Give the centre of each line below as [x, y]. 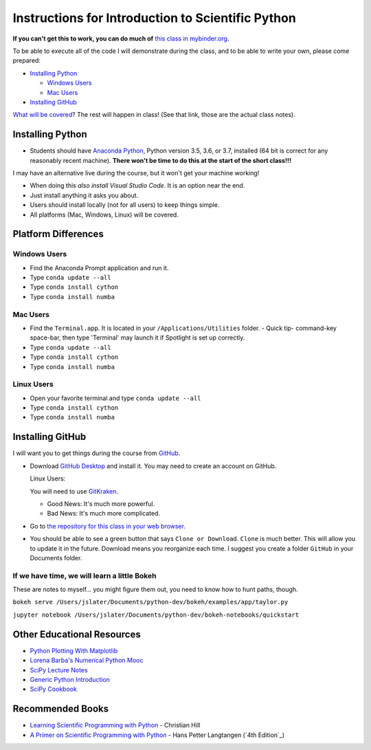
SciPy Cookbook [53, 689]
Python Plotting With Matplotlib [74, 650]
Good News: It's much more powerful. [101, 504]
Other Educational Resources [77, 634]
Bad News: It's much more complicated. [104, 514]
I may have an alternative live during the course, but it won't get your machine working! [136, 173]
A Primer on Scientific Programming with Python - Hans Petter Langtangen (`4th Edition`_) [157, 735]
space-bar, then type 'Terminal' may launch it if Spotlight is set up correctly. [137, 338]
